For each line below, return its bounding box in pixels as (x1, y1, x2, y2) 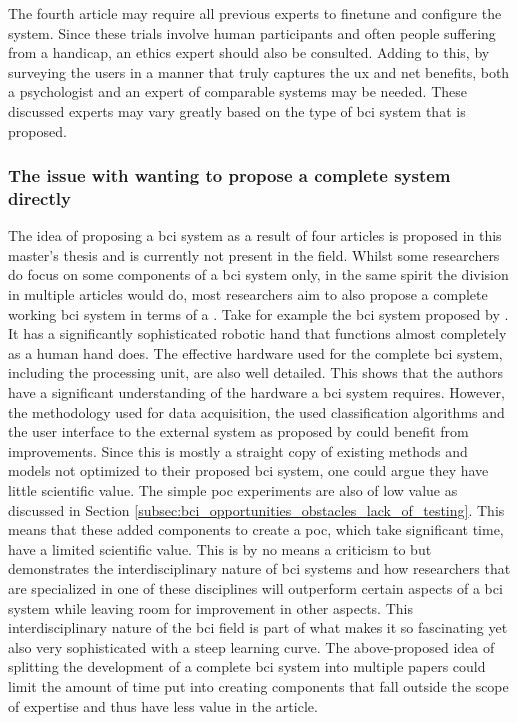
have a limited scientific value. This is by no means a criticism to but (8, 538, 432, 559)
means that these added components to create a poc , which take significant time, (8, 519, 504, 540)
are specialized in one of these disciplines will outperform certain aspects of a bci (8, 577, 503, 598)
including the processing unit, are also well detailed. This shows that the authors (8, 362, 503, 383)
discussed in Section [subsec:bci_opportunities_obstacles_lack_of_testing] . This (8, 499, 505, 520)
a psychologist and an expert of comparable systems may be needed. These (8, 81, 467, 102)
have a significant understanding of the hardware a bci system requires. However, (8, 382, 505, 403)
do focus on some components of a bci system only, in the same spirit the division (8, 264, 509, 285)
